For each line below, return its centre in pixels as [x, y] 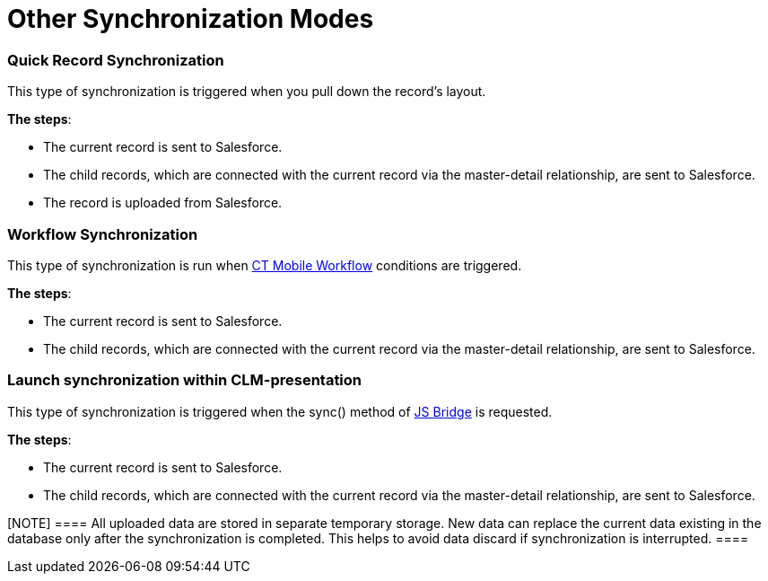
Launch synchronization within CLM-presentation [185, 380]
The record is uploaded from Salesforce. [163, 203]
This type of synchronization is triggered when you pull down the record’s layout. [247, 92]
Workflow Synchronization [103, 234]
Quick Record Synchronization [116, 60]
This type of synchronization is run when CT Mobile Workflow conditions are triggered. [265, 265]
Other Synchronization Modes [191, 19]
